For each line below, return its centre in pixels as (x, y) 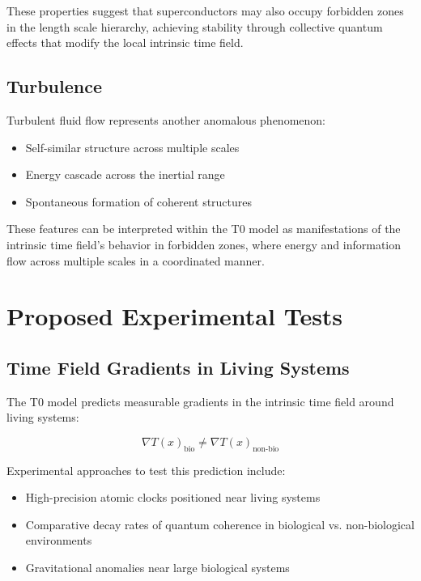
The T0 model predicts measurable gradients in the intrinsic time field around (200, 401)
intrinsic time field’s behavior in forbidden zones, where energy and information (204, 244)
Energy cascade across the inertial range (125, 174)
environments (59, 540)
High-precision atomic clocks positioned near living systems (173, 497)
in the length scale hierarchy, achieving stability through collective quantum (195, 26)
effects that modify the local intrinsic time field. (125, 42)
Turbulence (54, 86)
